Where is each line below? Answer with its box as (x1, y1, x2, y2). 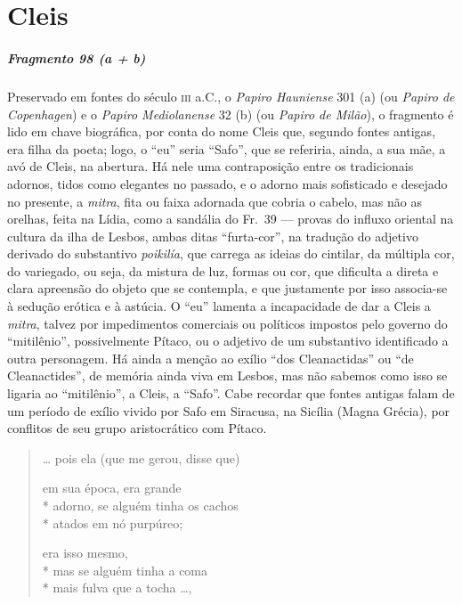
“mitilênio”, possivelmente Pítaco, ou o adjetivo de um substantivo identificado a (7, 331, 449, 350)
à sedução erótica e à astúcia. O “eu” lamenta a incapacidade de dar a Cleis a (7, 297, 431, 315)
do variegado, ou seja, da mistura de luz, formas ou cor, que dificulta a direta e (7, 261, 439, 280)
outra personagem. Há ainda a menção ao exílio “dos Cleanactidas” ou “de (7, 348, 414, 367)
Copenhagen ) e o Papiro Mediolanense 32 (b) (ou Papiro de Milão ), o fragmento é (7, 104, 454, 123)
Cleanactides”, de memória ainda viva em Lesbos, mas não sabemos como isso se (7, 366, 448, 385)
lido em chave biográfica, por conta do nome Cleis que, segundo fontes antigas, (7, 122, 436, 141)
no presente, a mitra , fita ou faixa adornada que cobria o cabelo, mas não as (7, 192, 422, 210)
